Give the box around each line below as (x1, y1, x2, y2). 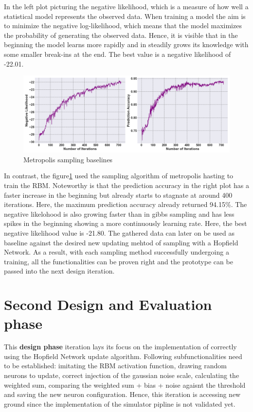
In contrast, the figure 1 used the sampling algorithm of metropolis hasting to (4, 171, 234, 181)
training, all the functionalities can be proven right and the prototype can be (4, 256, 233, 266)
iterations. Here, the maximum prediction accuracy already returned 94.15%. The (4, 199, 247, 209)
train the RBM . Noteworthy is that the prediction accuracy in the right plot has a (4, 180, 249, 190)
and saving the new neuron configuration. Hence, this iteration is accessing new (4, 389, 241, 399)
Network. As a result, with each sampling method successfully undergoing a (4, 247, 229, 257)
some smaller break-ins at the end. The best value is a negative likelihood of (4, 49, 231, 59)
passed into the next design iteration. (4, 266, 115, 276)
